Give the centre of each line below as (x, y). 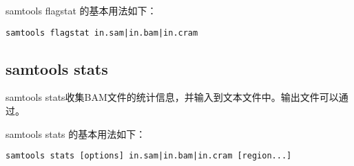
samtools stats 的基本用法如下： (76, 133)
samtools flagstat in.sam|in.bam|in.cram (102, 33)
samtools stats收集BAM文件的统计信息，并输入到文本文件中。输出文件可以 (172, 97)
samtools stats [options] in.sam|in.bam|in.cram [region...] (149, 156)
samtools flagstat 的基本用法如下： (81, 10)
